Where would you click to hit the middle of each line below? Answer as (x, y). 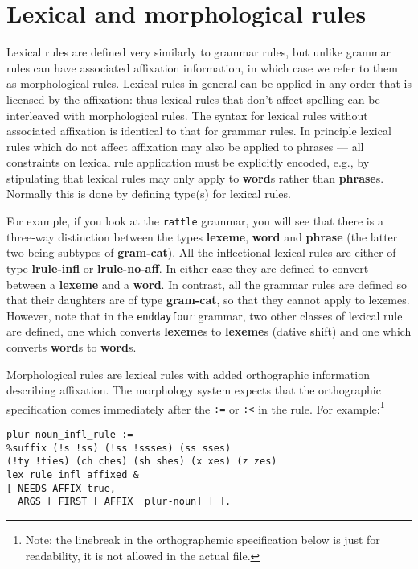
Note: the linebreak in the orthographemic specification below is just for (203, 539)
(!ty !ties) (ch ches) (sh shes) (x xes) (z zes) (142, 462)
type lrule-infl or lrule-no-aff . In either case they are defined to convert (188, 268)
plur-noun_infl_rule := (70, 435)
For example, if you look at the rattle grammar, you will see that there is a (195, 221)
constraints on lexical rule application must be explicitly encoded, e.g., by (188, 162)
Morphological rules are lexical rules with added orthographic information (188, 374)
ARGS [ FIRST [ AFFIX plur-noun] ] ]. (125, 502)
